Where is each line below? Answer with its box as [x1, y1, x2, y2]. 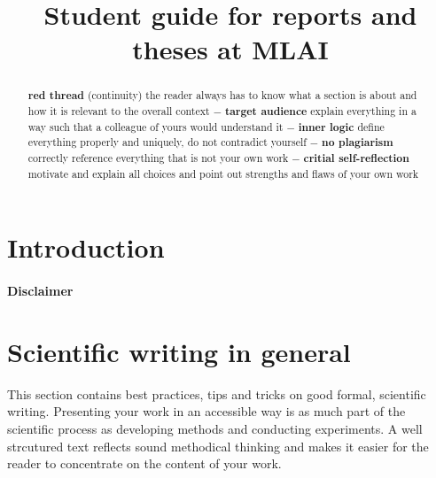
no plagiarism [322, 135, 393, 150]
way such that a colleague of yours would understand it [27, 119, 284, 134]
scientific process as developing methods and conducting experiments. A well [7, 419, 423, 437]
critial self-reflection [303, 150, 409, 166]
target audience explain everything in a [224, 104, 417, 119]
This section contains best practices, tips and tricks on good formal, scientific [7, 384, 426, 403]
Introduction [7, 229, 165, 266]
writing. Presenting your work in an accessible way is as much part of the [7, 402, 406, 420]
